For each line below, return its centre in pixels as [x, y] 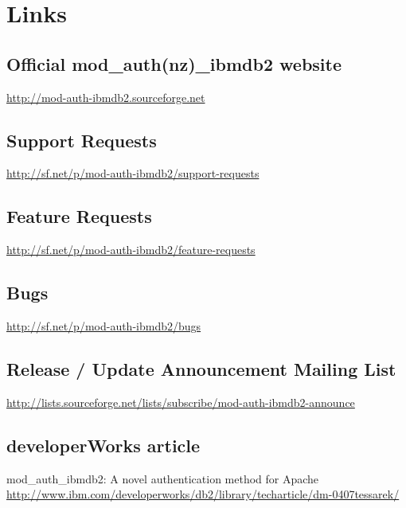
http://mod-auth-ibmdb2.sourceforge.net [106, 97]
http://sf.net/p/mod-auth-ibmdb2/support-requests [133, 173]
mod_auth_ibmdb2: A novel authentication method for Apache [163, 478]
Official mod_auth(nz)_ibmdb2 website [174, 63]
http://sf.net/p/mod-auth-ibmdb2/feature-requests [131, 250]
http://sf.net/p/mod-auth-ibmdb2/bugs [104, 325]
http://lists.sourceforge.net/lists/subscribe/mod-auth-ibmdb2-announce [181, 402]
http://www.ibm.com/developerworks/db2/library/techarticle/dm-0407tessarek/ [203, 494]
